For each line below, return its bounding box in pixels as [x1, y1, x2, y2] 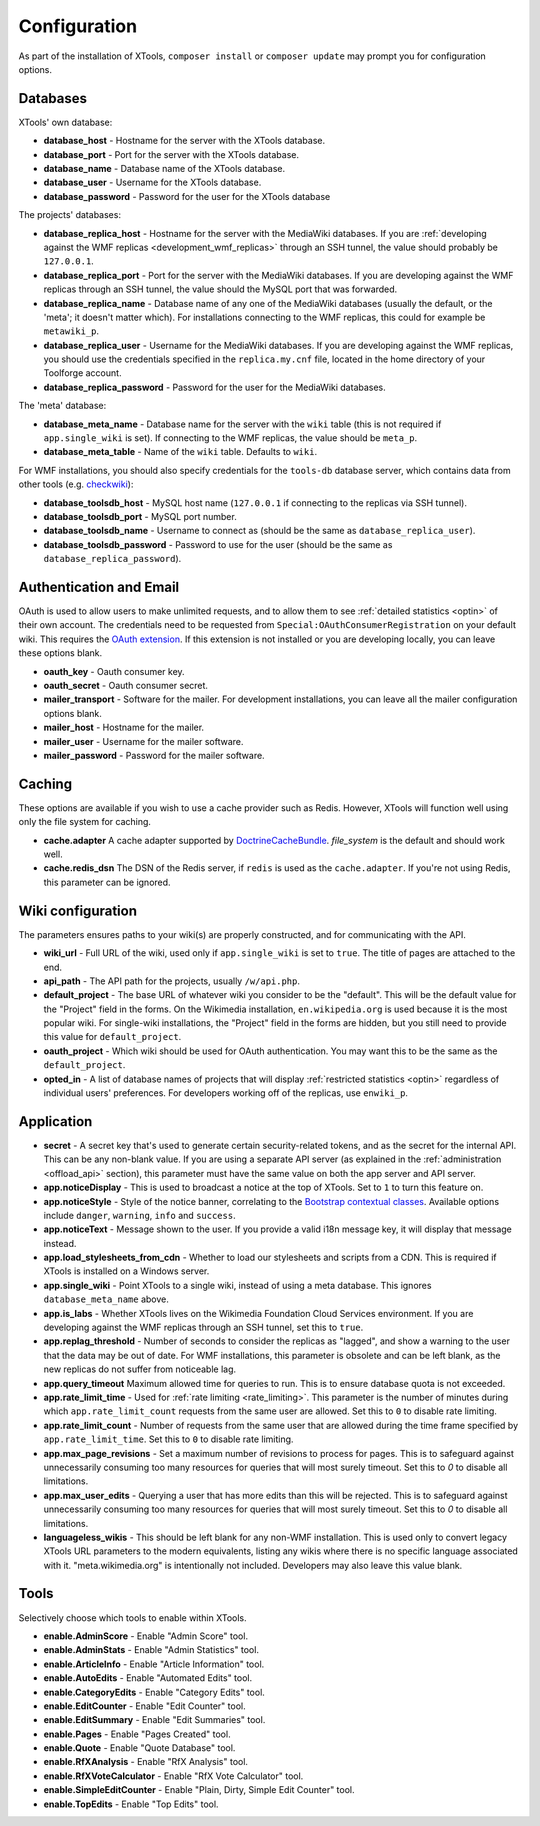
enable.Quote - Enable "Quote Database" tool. [43, 1742, 236, 1754]
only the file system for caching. [18, 816, 152, 828]
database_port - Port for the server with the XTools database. [43, 148, 300, 160]
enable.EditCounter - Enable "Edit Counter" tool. [43, 1700, 246, 1712]
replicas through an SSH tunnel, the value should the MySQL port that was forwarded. [43, 283, 398, 295]
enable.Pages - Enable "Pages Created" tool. [43, 1728, 231, 1740]
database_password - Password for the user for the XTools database [43, 190, 331, 202]
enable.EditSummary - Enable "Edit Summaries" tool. [43, 1714, 266, 1726]
